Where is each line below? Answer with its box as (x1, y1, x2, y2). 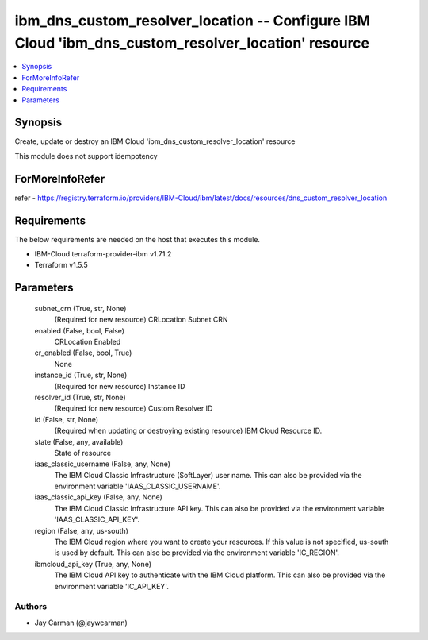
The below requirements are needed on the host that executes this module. (14, 234, 261, 244)
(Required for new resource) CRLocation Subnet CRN (54, 314, 229, 325)
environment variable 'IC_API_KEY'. (54, 581, 170, 591)
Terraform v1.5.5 (34, 260, 89, 270)
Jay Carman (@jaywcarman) (34, 618, 128, 627)
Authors (14, 601, 48, 612)
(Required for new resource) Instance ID (54, 381, 185, 391)
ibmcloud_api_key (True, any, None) (34, 559, 152, 569)
